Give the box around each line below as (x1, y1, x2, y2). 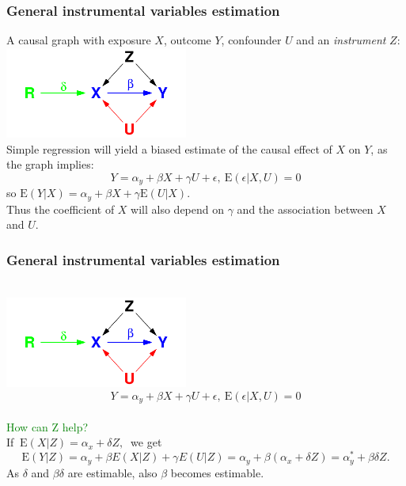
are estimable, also (67, 464, 157, 480)
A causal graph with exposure (6, 32, 151, 48)
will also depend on (131, 200, 225, 217)
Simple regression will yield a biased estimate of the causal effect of (6, 140, 332, 157)
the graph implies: (6, 156, 94, 173)
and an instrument (296, 32, 386, 48)
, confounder (221, 32, 282, 48)
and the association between (237, 200, 374, 217)
